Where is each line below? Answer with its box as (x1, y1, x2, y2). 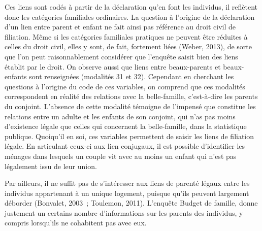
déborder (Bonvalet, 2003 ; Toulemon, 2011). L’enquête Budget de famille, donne (5, 197, 258, 208)
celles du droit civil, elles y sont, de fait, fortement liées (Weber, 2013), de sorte (5, 41, 252, 52)
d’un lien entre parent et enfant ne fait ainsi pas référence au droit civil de (5, 21, 236, 32)
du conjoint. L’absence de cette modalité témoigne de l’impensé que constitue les (5, 101, 256, 111)
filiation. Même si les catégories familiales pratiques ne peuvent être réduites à (5, 31, 248, 42)
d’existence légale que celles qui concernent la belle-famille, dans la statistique (5, 121, 247, 131)
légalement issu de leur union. (5, 160, 97, 171)
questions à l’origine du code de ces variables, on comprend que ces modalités (5, 81, 245, 91)
